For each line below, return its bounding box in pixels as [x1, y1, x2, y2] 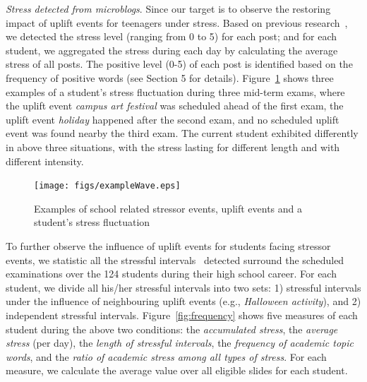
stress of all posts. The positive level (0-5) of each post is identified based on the [6, 56, 353, 71]
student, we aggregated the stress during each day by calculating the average [6, 42, 338, 57]
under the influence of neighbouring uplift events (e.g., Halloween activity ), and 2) [6, 294, 361, 309]
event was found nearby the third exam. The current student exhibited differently [6, 126, 359, 141]
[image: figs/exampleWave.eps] [34, 181, 181, 191]
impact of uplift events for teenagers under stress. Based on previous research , [6, 15, 348, 30]
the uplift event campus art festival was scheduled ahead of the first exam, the [6, 98, 344, 113]
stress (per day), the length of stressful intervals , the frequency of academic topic [6, 335, 354, 350]
